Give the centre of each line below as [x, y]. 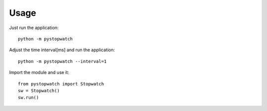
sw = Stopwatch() [39, 91]
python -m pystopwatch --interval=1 [62, 61]
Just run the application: [34, 28]
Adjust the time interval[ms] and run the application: [62, 50]
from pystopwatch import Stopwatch [61, 84]
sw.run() [28, 98]
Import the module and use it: [39, 73]
